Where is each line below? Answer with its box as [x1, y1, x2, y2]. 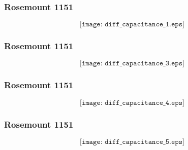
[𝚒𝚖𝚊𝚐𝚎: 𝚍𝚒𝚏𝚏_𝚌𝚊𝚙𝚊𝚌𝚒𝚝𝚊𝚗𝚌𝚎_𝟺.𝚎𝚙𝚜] [80, 99, 184, 106]
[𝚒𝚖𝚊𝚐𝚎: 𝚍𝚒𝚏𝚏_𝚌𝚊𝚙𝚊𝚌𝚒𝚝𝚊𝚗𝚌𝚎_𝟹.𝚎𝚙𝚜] [80, 60, 184, 67]
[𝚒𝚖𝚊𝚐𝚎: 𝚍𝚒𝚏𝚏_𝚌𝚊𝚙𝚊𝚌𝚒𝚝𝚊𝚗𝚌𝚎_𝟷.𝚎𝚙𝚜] [80, 21, 184, 28]
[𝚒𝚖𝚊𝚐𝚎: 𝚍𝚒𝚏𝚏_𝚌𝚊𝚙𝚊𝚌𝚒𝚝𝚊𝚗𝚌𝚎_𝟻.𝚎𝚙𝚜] [80, 138, 184, 145]
